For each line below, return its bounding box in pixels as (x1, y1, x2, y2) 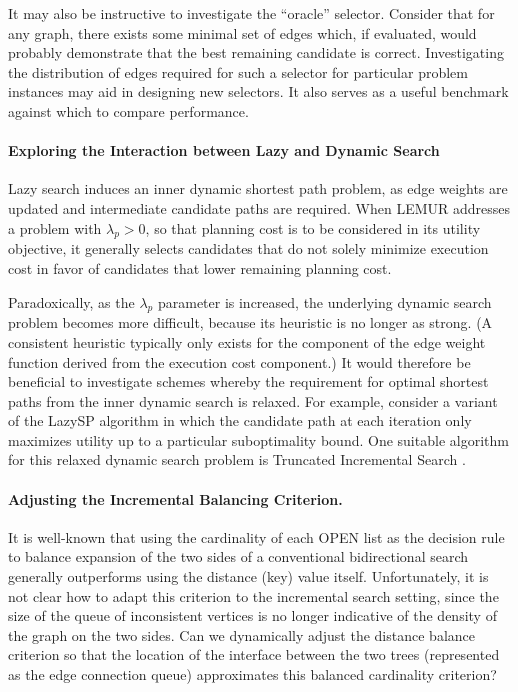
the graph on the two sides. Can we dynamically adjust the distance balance (8, 624, 475, 645)
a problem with (8, 217, 102, 238)
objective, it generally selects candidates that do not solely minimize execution (8, 238, 489, 259)
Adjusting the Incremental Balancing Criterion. (8, 488, 343, 509)
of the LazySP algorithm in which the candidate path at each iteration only (8, 410, 472, 431)
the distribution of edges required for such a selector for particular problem (8, 61, 468, 82)
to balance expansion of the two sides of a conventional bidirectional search (8, 546, 469, 567)
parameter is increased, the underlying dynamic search (157, 291, 492, 312)
